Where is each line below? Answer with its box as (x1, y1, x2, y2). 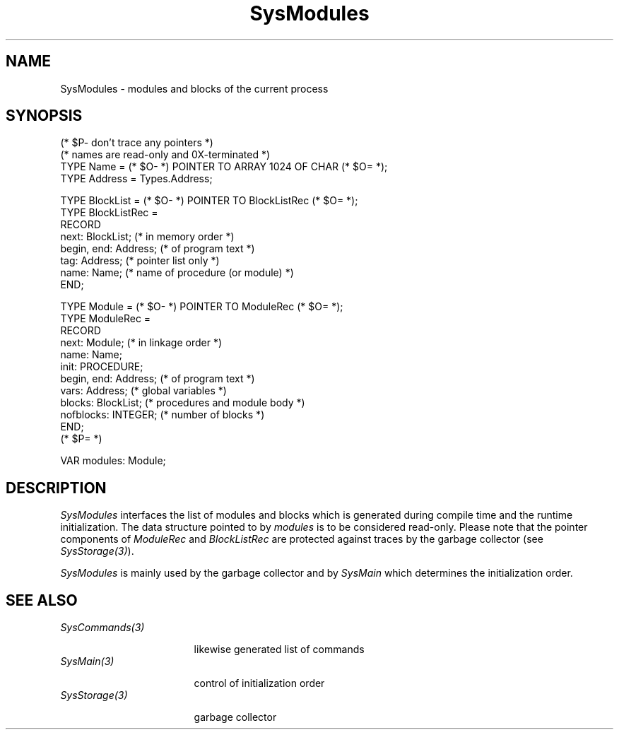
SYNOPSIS (6, 107, 83, 125)
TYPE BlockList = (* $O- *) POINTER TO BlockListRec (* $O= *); (60, 194, 358, 207)
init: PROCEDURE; (60, 360, 143, 373)
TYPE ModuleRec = (60, 312, 151, 325)
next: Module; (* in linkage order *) (60, 336, 223, 349)
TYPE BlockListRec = (60, 206, 158, 219)
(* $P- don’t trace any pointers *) (60, 136, 213, 149)
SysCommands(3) (60, 621, 145, 634)
